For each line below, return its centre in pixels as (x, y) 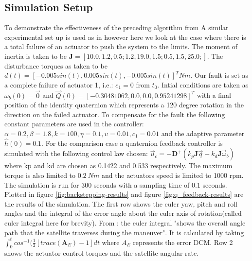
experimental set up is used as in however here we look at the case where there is (125, 37)
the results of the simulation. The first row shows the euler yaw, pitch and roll (121, 203)
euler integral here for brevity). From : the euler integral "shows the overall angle (125, 222)
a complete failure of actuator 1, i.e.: (59, 84)
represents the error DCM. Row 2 (183, 242)
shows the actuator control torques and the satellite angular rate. (102, 253)
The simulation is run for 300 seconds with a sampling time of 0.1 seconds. (116, 184)
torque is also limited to (40, 175)
